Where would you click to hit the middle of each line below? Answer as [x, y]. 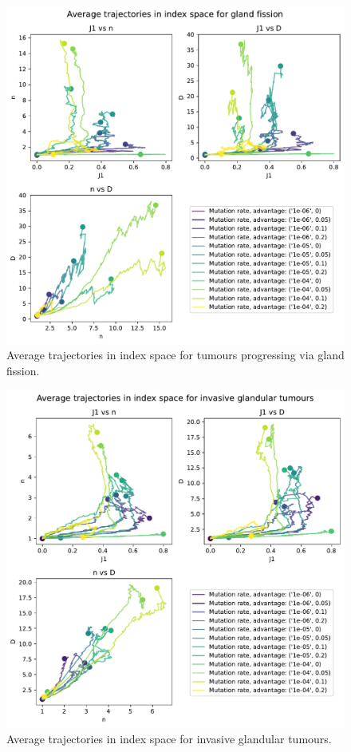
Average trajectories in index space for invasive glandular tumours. [169, 738]
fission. [23, 370]
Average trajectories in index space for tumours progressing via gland [175, 355]
